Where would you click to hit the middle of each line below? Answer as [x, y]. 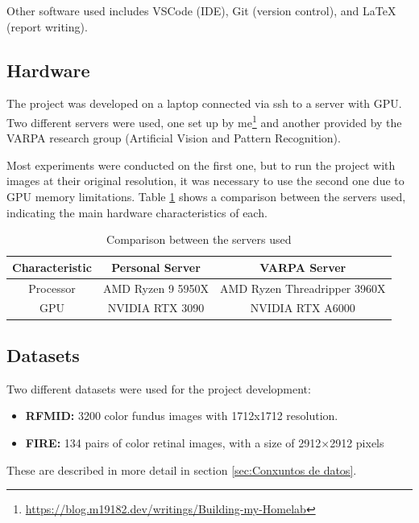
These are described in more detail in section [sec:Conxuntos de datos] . [182, 469]
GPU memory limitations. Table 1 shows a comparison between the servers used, [206, 197]
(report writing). [47, 26]
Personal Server [156, 267]
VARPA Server [303, 267]
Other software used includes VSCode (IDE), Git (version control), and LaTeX [201, 10]
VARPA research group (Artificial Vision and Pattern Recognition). [174, 138]
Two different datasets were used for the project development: [159, 388]
